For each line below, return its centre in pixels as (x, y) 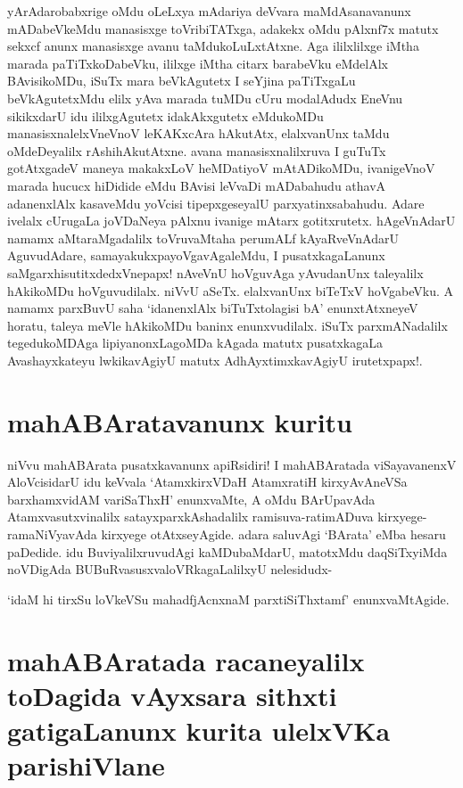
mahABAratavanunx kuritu (180, 421)
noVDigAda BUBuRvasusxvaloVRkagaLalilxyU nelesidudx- (170, 569)
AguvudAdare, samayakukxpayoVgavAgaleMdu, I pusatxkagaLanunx (196, 255)
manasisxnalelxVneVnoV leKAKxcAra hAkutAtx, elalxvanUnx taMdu (198, 133)
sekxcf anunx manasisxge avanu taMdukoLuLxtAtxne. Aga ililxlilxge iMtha (213, 46)
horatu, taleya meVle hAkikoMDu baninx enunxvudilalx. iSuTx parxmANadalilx (227, 325)
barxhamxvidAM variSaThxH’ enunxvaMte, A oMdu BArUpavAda (191, 499)
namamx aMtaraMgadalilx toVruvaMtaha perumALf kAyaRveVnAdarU (203, 238)
